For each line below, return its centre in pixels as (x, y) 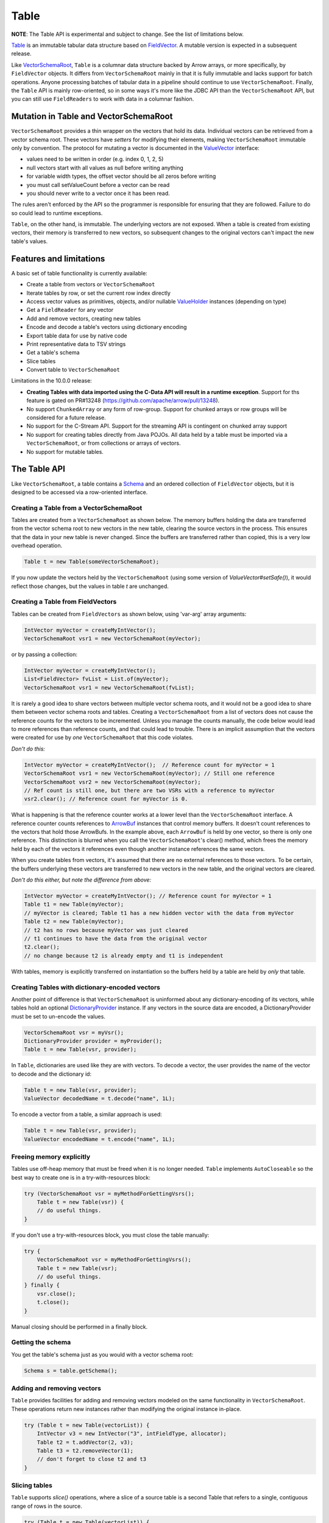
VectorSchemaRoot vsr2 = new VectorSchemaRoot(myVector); (112, 782)
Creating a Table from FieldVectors (64, 602)
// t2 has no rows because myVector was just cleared (106, 930)
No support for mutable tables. (65, 451)
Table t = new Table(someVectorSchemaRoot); (92, 562)
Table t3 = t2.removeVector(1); (85, 1451)
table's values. (30, 241)
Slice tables (41, 361)
